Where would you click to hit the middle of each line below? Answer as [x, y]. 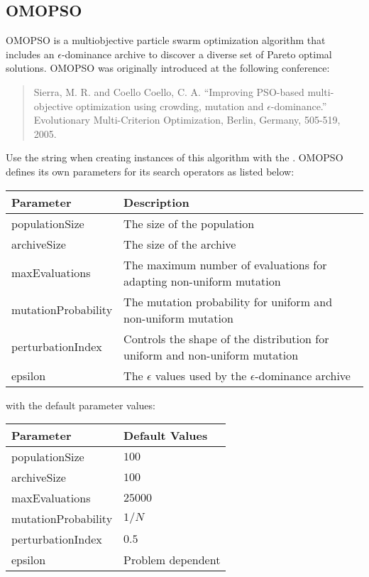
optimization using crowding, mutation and [170, 106]
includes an [30, 54]
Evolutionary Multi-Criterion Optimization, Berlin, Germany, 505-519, [187, 120]
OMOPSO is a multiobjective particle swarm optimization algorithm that [166, 40]
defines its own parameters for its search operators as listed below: [150, 171]
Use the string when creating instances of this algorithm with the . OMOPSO [175, 157]
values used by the [201, 375]
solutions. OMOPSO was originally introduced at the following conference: [168, 68]
